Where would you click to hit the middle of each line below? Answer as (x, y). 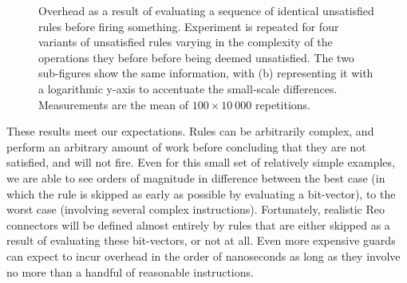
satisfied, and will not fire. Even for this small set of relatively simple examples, (201, 162)
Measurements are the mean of (114, 104)
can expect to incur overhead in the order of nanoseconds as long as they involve (203, 255)
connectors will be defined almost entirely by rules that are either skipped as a (198, 224)
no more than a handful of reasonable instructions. (130, 271)
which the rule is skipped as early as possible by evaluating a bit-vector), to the (201, 193)
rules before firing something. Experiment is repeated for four (189, 26)
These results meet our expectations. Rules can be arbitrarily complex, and (190, 131)
